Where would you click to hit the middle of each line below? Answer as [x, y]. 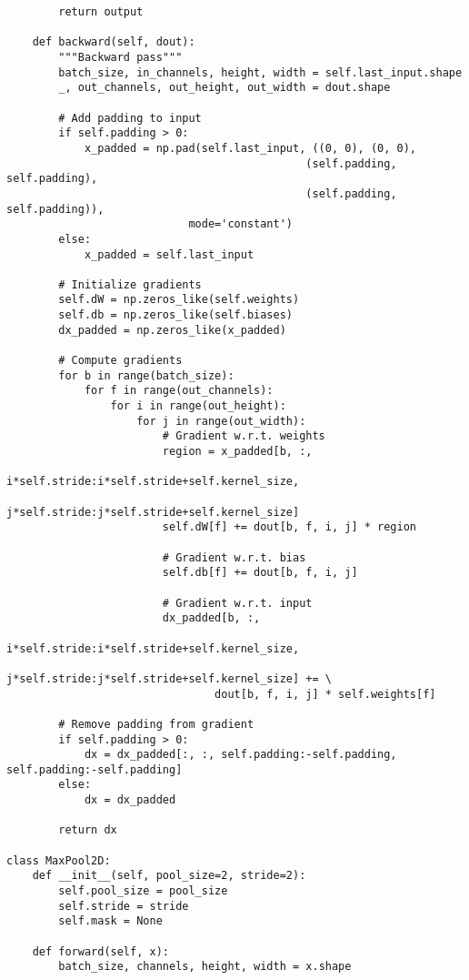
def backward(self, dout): [114, 42]
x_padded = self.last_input [169, 254]
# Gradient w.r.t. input [237, 603]
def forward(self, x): [100, 951]
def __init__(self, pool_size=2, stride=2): [169, 876]
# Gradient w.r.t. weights [244, 436]
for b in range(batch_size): [146, 375]
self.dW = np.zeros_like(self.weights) [179, 300]
